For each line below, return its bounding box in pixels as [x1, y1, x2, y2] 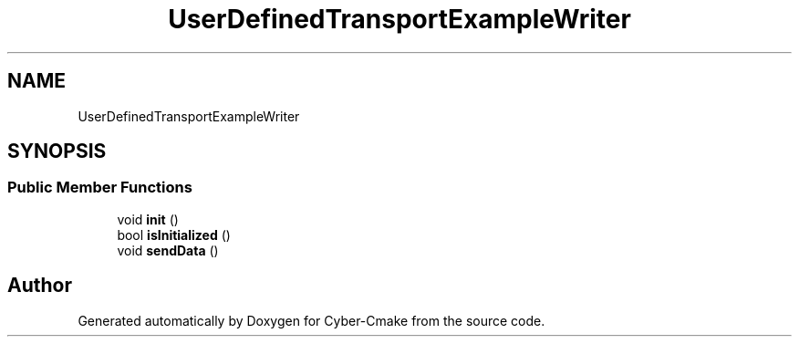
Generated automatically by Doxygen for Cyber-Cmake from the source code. [78, 312, 545, 328]
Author [7, 274, 72, 297]
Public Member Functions [7, 178, 192, 197]
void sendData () [117, 242, 219, 258]
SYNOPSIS [7, 140, 107, 163]
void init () [117, 211, 179, 227]
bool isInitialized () [117, 226, 231, 243]
